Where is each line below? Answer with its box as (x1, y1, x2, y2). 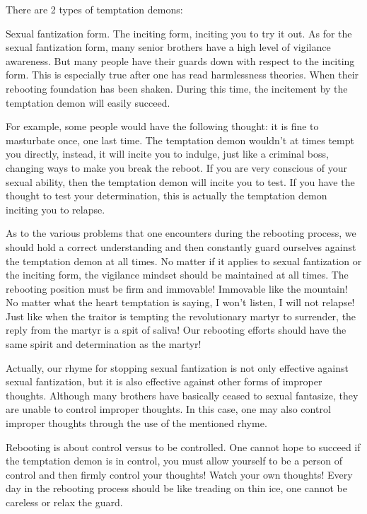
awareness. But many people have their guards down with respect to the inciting (6, 53, 355, 68)
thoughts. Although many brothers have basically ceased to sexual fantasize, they (6, 387, 359, 402)
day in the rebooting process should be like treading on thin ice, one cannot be (6, 481, 347, 496)
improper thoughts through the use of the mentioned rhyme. (6, 416, 267, 431)
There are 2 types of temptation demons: (6, 2, 183, 16)
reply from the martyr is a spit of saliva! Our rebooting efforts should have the (6, 322, 346, 337)
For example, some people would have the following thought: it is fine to (6, 119, 319, 134)
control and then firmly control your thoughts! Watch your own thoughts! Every (6, 467, 353, 481)
